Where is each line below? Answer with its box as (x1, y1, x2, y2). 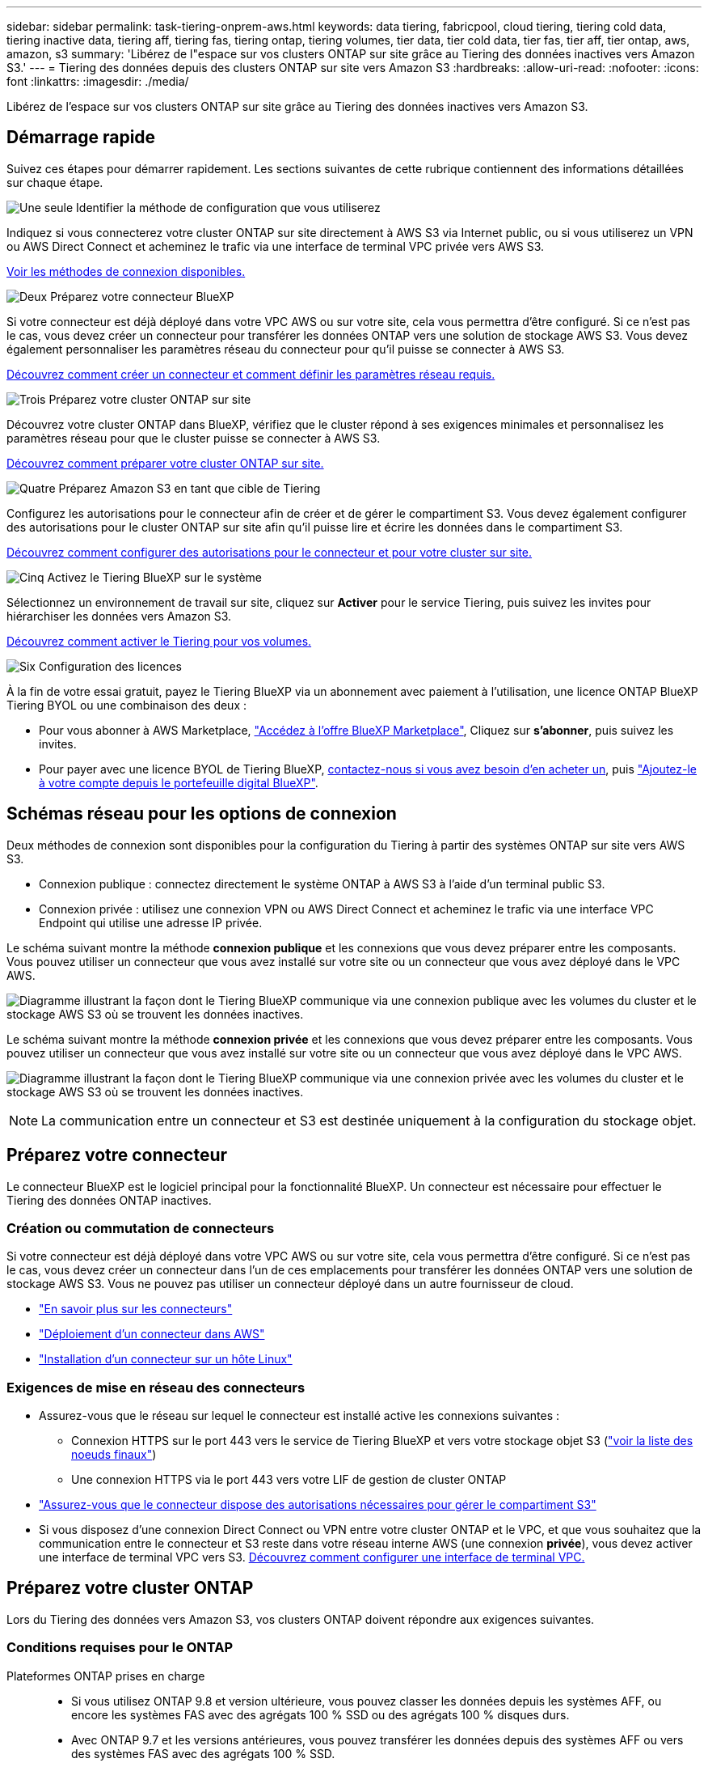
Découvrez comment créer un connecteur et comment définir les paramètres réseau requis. (6, 367, 495, 381)
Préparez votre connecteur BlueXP (50, 289, 234, 303)
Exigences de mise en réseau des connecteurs (6, 1379, 306, 1396)
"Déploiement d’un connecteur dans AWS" (39, 1327, 265, 1341)
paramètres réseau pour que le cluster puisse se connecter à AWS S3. (6, 430, 381, 445)
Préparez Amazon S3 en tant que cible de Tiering (58, 481, 321, 495)
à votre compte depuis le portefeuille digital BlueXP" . (39, 775, 318, 790)
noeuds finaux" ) (71, 1447, 157, 1462)
